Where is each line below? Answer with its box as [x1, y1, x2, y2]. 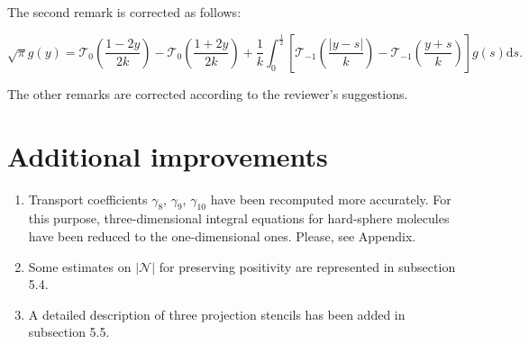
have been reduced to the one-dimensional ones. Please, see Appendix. [28, 227, 416, 246]
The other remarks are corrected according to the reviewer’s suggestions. [7, 84, 408, 103]
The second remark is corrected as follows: [7, 3, 242, 21]
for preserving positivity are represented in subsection [159, 257, 456, 276]
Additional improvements [7, 137, 328, 174]
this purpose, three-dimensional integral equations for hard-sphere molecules [28, 209, 450, 228]
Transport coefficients [28, 189, 148, 208]
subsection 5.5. [28, 322, 110, 341]
